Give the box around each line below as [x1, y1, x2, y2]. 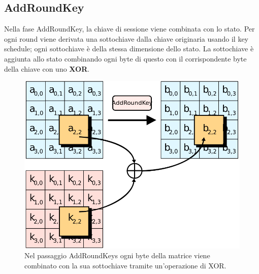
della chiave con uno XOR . [4, 63, 90, 74]
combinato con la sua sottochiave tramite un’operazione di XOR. [24, 260, 226, 271]
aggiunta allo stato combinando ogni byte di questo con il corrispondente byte [4, 53, 247, 64]
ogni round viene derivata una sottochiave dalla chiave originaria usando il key [4, 33, 249, 44]
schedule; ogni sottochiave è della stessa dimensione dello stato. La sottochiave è [4, 43, 254, 54]
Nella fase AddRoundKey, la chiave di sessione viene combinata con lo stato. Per [4, 23, 255, 34]
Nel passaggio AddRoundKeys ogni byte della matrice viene [24, 250, 210, 261]
